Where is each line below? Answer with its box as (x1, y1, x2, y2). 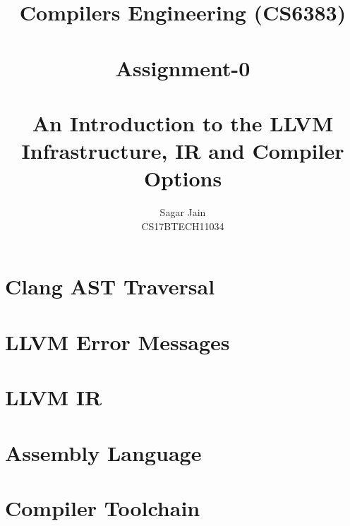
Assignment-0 (115, 53, 251, 82)
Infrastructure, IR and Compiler (21, 136, 344, 165)
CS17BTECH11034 (141, 218, 224, 233)
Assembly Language (5, 438, 202, 467)
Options (143, 164, 222, 193)
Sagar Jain (159, 205, 206, 220)
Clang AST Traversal (5, 272, 215, 301)
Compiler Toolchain (5, 493, 200, 522)
